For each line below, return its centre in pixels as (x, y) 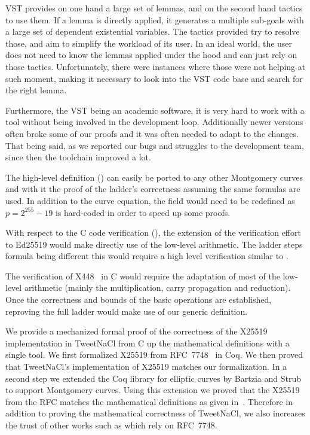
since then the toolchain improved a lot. (78, 157)
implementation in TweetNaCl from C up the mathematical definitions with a (148, 343)
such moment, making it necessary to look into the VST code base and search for (154, 78)
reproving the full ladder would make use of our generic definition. (127, 311)
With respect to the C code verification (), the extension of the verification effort (153, 232)
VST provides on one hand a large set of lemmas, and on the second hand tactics (154, 8)
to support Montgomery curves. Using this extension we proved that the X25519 (153, 390)
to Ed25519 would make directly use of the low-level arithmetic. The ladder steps (154, 244)
